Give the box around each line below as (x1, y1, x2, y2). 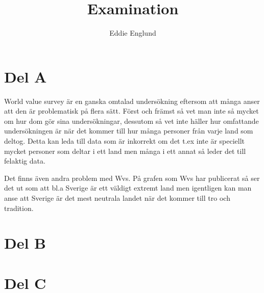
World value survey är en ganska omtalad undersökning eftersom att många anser (4, 95, 260, 106)
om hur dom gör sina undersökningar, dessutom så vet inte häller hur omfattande (4, 115, 259, 126)
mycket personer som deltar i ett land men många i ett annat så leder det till (4, 145, 246, 156)
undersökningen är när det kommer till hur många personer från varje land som (4, 125, 253, 136)
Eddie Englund (109, 28, 156, 38)
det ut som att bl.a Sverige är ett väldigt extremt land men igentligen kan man (4, 182, 252, 193)
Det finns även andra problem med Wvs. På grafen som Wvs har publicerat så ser (4, 172, 260, 183)
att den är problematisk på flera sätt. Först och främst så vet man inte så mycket (4, 105, 259, 116)
